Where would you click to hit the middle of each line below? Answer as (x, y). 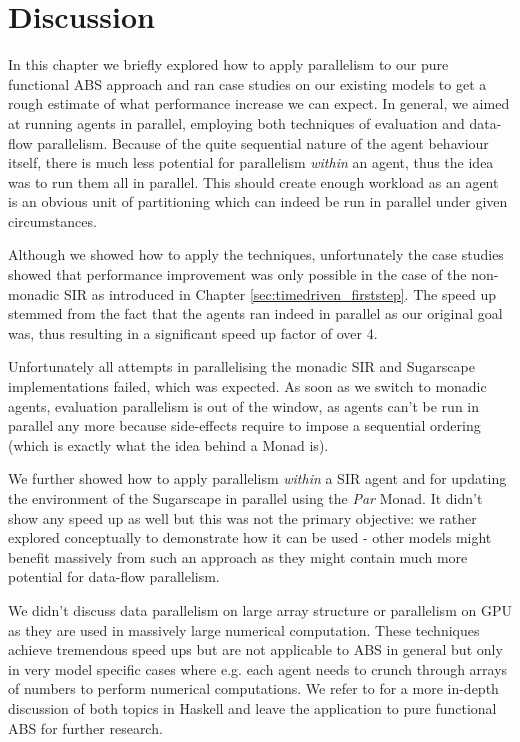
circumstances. (52, 220)
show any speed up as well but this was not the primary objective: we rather (242, 517)
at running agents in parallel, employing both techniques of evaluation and (236, 122)
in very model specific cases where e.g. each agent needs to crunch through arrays (258, 668)
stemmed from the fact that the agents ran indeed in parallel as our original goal (255, 313)
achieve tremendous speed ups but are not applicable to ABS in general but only (255, 649)
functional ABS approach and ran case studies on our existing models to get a (247, 83)
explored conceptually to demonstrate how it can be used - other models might (250, 537)
